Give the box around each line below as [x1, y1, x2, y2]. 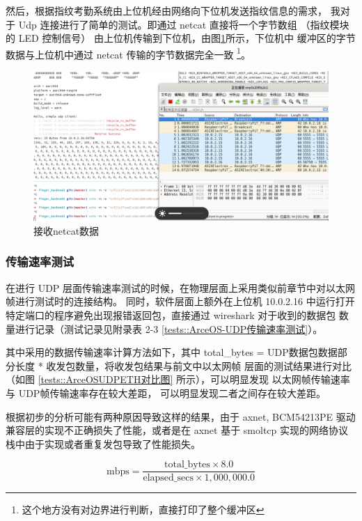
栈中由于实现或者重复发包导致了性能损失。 [6, 436, 200, 451]
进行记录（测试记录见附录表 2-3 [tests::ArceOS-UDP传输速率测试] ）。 [15, 321, 323, 336]
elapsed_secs [143, 473, 194, 483]
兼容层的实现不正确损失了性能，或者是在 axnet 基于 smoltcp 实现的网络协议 [6, 423, 348, 437]
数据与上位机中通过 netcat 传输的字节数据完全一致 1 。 [6, 45, 251, 61]
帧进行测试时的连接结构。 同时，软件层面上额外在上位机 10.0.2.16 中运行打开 [6, 294, 355, 309]
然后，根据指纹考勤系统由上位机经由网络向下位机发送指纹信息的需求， [6, 3, 327, 17]
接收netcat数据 [33, 223, 100, 238]
